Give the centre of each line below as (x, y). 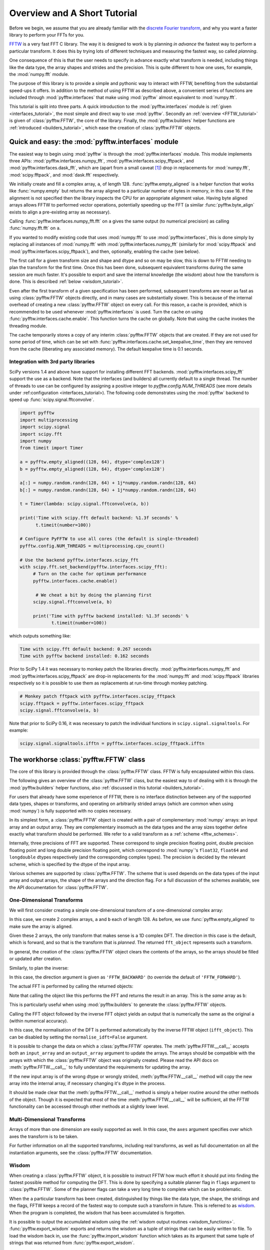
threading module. (28, 325)
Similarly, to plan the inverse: (39, 968)
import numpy (36, 441)
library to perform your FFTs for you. (47, 34)
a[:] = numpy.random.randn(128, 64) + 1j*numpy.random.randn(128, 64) (108, 483)
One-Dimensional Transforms (46, 900)
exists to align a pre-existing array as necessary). (60, 212)
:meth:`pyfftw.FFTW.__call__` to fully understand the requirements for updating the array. (100, 1067)
